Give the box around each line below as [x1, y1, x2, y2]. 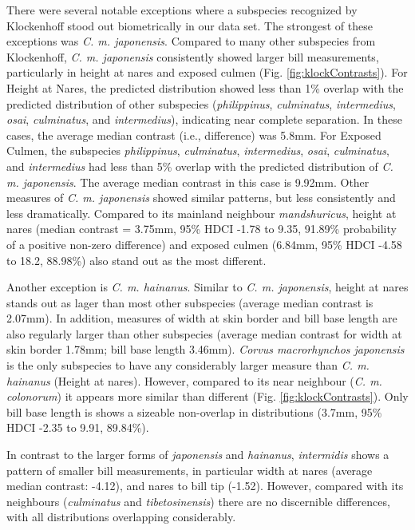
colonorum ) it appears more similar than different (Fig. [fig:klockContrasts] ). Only [6, 388, 409, 405]
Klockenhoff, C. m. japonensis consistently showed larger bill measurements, [6, 48, 379, 65]
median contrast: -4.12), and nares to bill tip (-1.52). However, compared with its [6, 477, 404, 494]
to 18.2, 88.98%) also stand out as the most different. [6, 251, 267, 268]
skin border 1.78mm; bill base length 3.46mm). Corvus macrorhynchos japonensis [6, 341, 405, 358]
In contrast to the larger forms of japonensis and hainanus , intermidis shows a [6, 446, 389, 463]
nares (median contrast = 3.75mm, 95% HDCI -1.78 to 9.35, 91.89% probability [6, 220, 397, 237]
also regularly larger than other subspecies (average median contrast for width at [6, 325, 402, 342]
